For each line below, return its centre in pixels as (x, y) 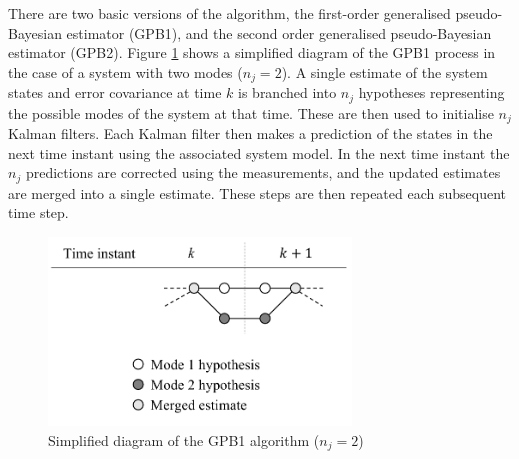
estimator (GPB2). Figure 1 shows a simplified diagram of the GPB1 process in (252, 52)
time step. (38, 212)
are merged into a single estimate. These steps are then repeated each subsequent (257, 192)
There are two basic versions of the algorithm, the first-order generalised (229, 13)
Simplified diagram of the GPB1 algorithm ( (184, 439)
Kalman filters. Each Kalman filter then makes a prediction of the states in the (250, 133)
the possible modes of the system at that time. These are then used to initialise (251, 112)
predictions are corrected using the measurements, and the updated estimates (263, 172)
